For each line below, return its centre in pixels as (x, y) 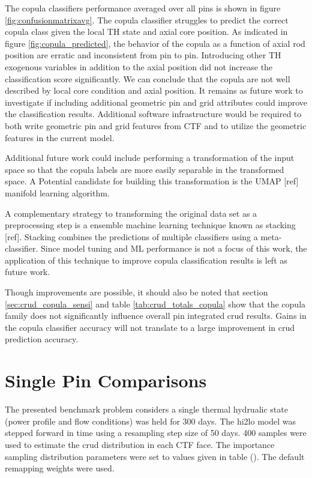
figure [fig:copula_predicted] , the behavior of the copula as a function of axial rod (155, 43)
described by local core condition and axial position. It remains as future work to (154, 90)
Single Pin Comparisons (106, 380)
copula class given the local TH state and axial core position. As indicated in (146, 32)
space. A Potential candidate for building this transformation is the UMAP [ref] (152, 181)
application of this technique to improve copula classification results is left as (146, 260)
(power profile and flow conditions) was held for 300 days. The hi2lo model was (150, 421)
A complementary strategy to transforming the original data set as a (131, 213)
